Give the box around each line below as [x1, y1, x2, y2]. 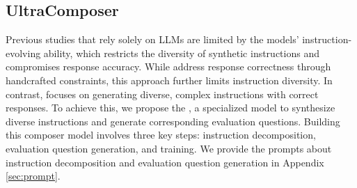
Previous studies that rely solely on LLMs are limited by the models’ [6, 32, 299, 47]
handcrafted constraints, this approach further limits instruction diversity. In [6, 72, 333, 87]
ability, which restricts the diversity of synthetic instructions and [43, 45, 319, 60]
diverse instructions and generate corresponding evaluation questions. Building [6, 113, 340, 128]
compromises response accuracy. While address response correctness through [6, 59, 331, 74]
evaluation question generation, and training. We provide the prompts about [6, 141, 332, 155]
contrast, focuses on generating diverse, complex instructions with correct [6, 86, 319, 101]
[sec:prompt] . [6, 169, 61, 183]
